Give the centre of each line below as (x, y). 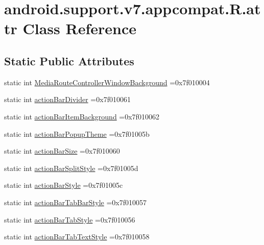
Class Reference (80, 28)
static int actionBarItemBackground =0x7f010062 (82, 116)
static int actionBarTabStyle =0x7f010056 (70, 219)
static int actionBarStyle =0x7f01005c (64, 185)
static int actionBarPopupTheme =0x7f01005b (77, 133)
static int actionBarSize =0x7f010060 (62, 151)
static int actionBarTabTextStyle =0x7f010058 (77, 237)
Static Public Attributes (69, 60)
